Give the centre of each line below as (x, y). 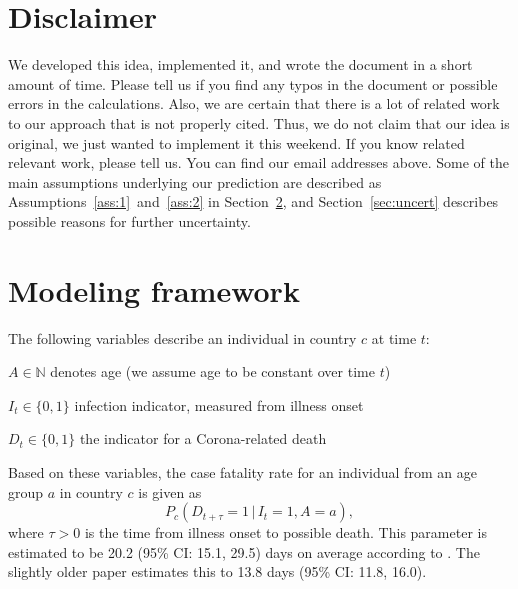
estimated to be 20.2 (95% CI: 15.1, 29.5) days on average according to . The (244, 551)
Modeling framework (154, 289)
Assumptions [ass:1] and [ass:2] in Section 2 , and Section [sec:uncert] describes (253, 201)
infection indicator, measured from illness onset (219, 404)
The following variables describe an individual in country (182, 337)
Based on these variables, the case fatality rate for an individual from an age (242, 471)
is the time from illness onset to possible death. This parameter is (285, 532)
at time (394, 337)
